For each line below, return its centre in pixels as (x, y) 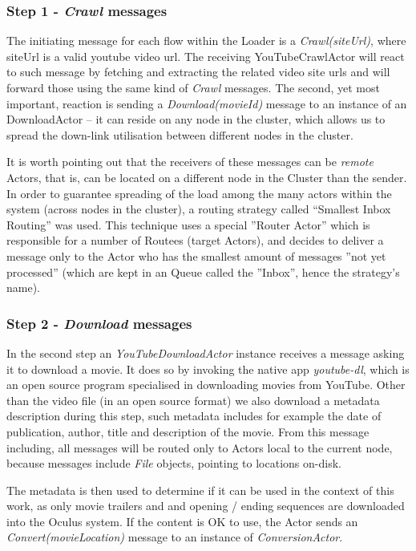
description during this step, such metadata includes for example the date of (194, 416)
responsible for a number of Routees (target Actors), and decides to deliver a (195, 240)
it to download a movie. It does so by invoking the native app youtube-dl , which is (208, 369)
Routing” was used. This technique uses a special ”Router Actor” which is (188, 224)
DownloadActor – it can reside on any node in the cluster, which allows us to (196, 119)
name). (23, 288)
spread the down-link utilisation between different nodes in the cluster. (180, 134)
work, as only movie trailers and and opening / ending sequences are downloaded (206, 506)
